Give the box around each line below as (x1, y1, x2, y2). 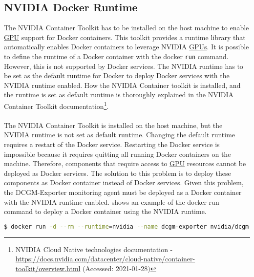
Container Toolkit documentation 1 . (4, 100, 109, 111)
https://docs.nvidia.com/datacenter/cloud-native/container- (15, 254, 195, 264)
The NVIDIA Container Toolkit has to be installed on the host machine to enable (4, 22, 249, 33)
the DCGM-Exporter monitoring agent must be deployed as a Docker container (4, 187, 242, 197)
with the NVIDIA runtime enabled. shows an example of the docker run (4, 196, 219, 207)
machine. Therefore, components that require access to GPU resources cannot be (4, 158, 246, 169)
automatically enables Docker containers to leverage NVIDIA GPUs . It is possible (4, 42, 249, 52)
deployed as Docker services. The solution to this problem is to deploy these (4, 168, 231, 178)
